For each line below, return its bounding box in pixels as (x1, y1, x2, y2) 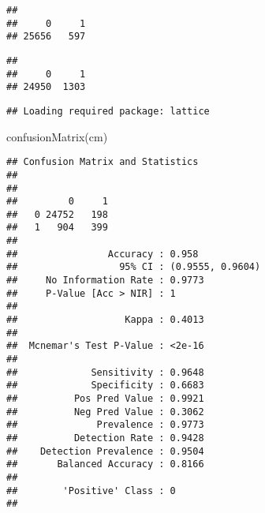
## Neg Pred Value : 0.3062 (6, 406, 204, 418)
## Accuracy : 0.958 (6, 248, 199, 260)
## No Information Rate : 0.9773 (6, 275, 204, 286)
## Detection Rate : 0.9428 (6, 432, 204, 444)
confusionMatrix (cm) (6, 128, 108, 144)
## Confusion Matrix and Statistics (6, 156, 199, 168)
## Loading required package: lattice (6, 105, 210, 117)
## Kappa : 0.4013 (6, 314, 204, 326)
